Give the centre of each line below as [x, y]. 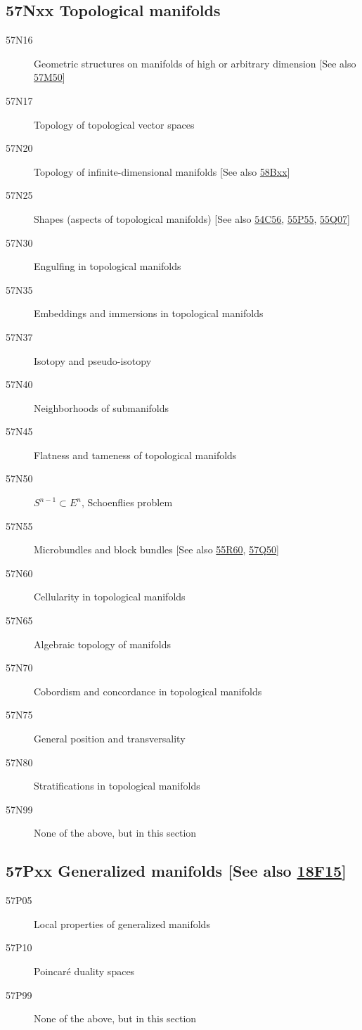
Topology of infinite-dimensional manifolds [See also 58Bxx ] [162, 171]
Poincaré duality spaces [84, 971]
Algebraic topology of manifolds [102, 644]
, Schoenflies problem [127, 502]
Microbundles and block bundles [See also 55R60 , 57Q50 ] [156, 549]
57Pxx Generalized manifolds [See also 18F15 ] [176, 871]
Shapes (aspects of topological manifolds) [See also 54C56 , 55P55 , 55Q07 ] [192, 218]
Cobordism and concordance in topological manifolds [148, 691]
